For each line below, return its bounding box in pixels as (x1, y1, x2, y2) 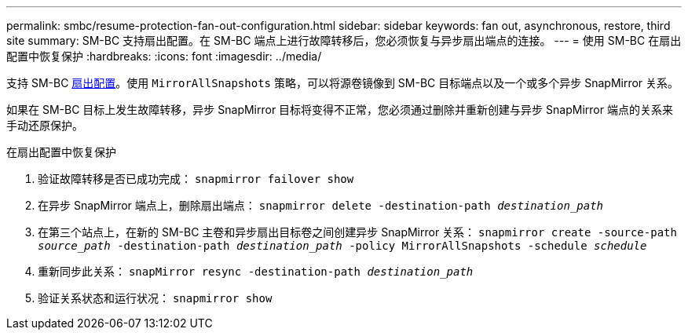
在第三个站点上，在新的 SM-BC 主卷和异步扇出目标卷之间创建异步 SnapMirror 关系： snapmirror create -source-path (38, 225, 677, 239)
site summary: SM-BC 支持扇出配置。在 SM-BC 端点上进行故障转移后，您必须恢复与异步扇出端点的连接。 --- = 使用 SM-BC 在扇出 (6, 34, 682, 47)
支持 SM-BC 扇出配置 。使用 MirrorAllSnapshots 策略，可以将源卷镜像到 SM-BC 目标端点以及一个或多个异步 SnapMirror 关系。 (6, 76, 679, 89)
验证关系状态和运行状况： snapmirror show (38, 291, 273, 305)
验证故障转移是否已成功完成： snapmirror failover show (38, 172, 354, 185)
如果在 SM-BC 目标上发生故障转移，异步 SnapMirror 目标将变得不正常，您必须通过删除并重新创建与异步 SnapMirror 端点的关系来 (6, 103, 673, 116)
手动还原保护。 (6, 119, 83, 132)
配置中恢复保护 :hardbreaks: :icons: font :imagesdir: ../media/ (6, 49, 322, 63)
